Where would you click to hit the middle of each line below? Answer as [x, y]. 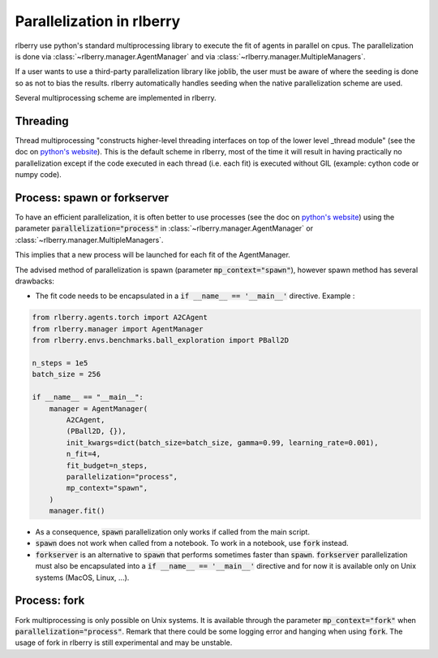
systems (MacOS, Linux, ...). [82, 578]
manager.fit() [77, 511]
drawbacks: [34, 281]
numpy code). [39, 175]
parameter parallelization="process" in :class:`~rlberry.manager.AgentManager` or [164, 228]
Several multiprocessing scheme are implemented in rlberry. [116, 98]
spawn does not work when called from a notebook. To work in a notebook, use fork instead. [192, 543]
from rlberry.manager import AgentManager [118, 329]
